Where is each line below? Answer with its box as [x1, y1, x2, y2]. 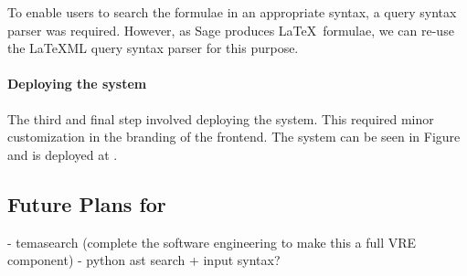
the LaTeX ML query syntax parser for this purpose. [7, 38, 299, 58]
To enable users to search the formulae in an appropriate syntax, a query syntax [7, 3, 457, 21]
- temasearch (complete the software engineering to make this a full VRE [7, 232, 417, 251]
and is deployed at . [7, 144, 118, 164]
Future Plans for [7, 189, 166, 218]
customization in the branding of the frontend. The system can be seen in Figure [7, 127, 461, 146]
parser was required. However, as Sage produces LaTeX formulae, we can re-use [7, 20, 454, 39]
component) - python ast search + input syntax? [7, 250, 281, 270]
